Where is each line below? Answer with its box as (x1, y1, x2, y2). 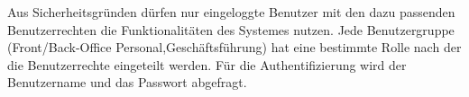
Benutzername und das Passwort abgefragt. (7, 73, 247, 92)
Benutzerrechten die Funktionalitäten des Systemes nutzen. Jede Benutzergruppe (7, 20, 455, 39)
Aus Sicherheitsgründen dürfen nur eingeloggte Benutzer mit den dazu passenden (7, 3, 455, 21)
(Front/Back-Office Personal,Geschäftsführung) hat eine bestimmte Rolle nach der (7, 38, 462, 57)
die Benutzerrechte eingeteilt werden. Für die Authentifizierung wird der (7, 55, 407, 74)
